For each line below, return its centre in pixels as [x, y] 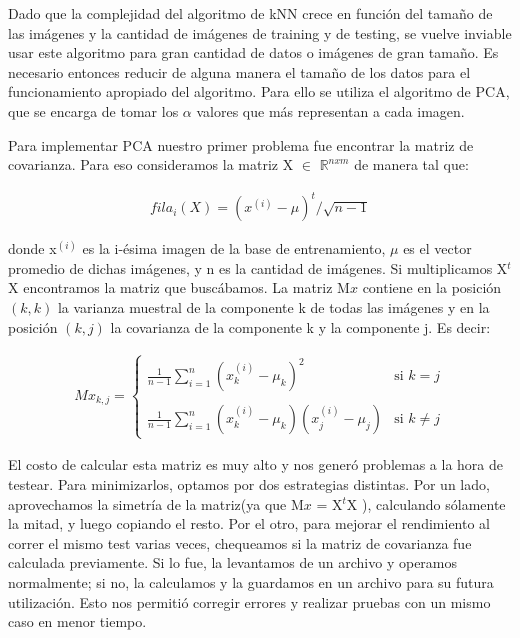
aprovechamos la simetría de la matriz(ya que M [156, 503]
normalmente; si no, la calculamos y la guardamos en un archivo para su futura [251, 581]
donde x [32, 248]
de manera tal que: [411, 164]
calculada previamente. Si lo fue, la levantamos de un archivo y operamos [233, 562]
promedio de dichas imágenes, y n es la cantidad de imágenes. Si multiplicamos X [258, 267]
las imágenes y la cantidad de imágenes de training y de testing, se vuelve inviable [260, 32]
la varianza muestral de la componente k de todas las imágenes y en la [273, 307]
